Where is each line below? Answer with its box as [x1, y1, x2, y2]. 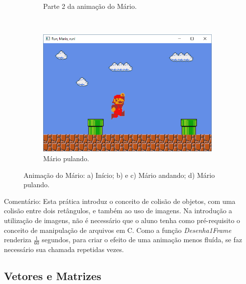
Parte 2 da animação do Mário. [43, 1, 137, 11]
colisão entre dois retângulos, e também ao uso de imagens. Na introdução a [4, 205, 232, 216]
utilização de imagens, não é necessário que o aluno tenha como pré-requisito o [4, 215, 240, 226]
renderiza [4, 234, 32, 245]
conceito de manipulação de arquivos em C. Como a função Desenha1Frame [4, 225, 232, 235]
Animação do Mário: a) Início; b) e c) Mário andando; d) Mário [24, 170, 215, 180]
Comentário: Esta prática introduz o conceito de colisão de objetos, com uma [4, 196, 236, 206]
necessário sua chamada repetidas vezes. [4, 244, 124, 255]
